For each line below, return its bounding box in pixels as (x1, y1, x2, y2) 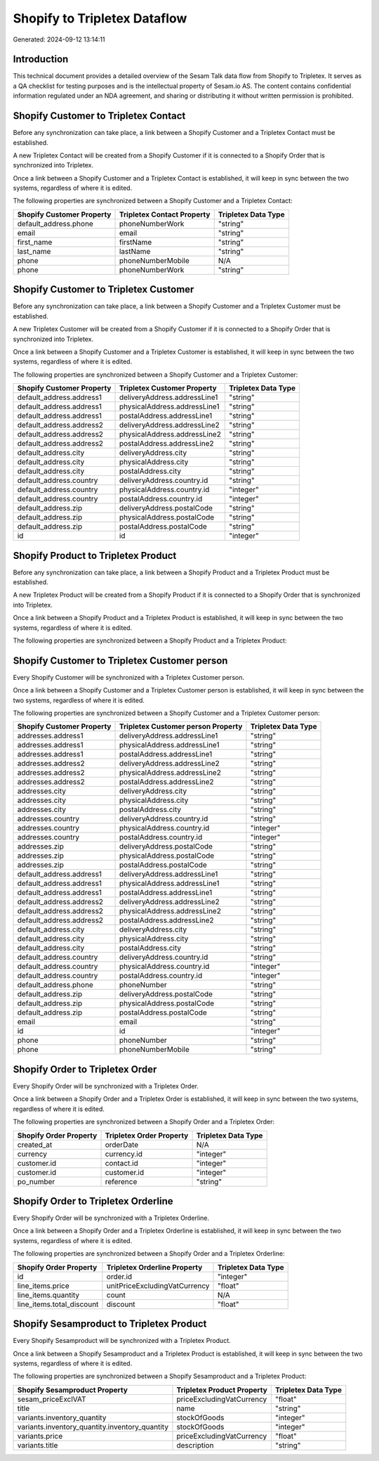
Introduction (13, 53, 69, 65)
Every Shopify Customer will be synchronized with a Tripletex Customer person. (13, 673, 245, 681)
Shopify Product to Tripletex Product (13, 549, 177, 562)
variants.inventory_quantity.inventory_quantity (17, 1422, 168, 1431)
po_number (17, 1176, 55, 1186)
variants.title (17, 1440, 58, 1450)
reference (105, 1176, 138, 1186)
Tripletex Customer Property (119, 383, 217, 393)
